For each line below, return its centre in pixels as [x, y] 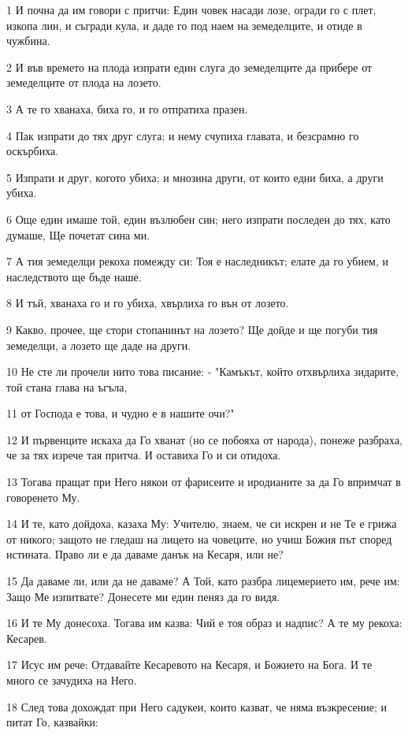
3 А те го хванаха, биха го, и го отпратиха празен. [127, 108]
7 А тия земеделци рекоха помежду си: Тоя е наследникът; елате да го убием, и [198, 261]
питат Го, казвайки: [52, 722]
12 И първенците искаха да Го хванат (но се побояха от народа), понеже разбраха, [205, 439]
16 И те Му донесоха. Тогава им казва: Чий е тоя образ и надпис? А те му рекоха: [204, 623]
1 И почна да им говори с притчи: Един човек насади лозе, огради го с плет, [191, 9]
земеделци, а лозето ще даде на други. [99, 345]
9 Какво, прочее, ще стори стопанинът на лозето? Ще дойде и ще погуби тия [192, 329]
